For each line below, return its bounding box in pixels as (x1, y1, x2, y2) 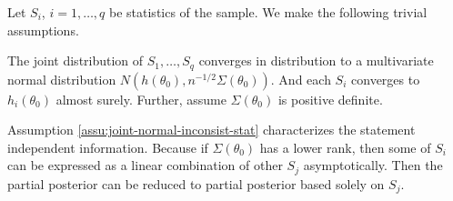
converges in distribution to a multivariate (198, 51, 434, 70)
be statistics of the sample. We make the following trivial (109, 3, 428, 21)
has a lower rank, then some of (259, 137, 431, 156)
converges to (351, 69, 420, 88)
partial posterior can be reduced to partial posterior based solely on (7, 174, 385, 193)
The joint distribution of (7, 51, 144, 70)
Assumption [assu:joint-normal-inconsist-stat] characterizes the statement (7, 120, 416, 139)
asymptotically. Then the (303, 156, 443, 175)
